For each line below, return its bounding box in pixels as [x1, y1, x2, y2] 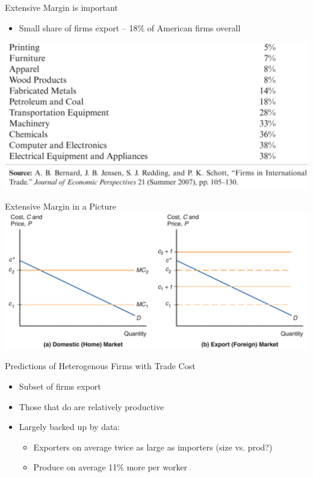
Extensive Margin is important [5, 1, 118, 13]
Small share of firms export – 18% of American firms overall [19, 21, 241, 34]
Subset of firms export [19, 380, 101, 393]
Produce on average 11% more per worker [33, 461, 188, 473]
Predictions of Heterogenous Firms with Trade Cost [5, 360, 196, 372]
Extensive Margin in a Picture [5, 199, 116, 212]
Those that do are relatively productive [19, 400, 164, 413]
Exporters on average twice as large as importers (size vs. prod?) [33, 440, 273, 453]
